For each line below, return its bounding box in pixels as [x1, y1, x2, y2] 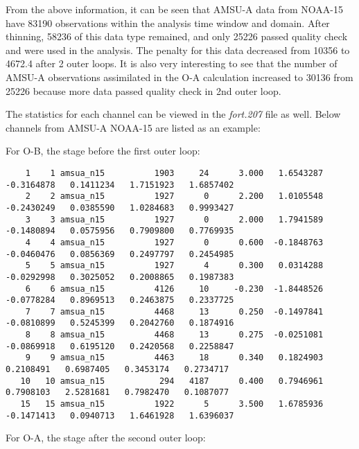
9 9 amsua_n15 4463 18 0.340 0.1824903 [25, 353, 324, 363]
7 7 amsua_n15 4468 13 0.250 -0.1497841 [25, 306, 324, 317]
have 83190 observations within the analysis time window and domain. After [6, 15, 330, 30]
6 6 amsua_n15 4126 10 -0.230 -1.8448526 [25, 283, 324, 294]
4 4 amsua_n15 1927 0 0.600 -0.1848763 [25, 237, 324, 247]
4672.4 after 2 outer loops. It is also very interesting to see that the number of [6, 56, 338, 71]
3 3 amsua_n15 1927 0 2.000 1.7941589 [25, 214, 324, 224]
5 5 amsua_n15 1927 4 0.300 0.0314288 [25, 261, 324, 271]
